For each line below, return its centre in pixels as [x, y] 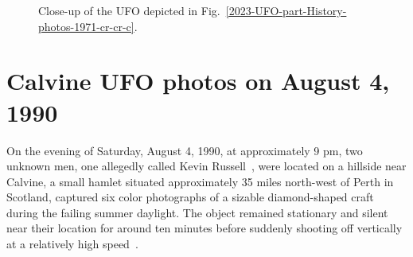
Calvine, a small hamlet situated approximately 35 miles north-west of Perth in [200, 181]
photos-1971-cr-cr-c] [86, 26]
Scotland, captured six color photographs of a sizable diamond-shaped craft [190, 197]
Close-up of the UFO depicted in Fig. [129, 10]
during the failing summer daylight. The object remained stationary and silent [197, 212]
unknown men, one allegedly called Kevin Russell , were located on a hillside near [206, 166]
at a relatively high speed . [72, 244]
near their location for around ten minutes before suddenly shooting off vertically [205, 228]
